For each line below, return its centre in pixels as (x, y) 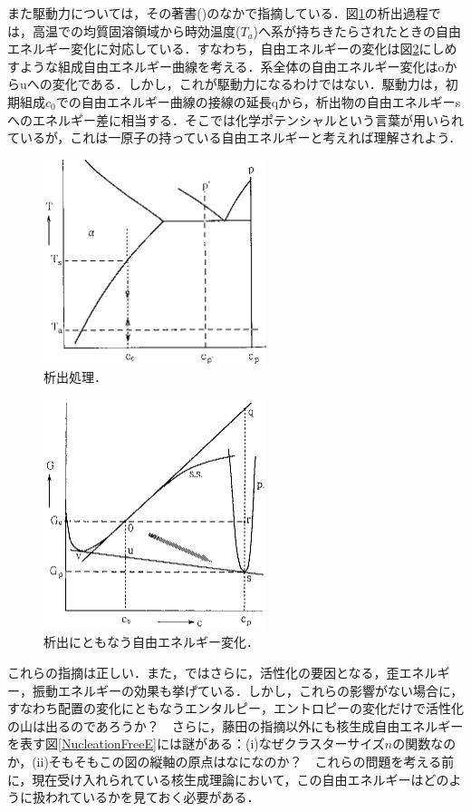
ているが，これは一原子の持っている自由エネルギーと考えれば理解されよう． (235, 137)
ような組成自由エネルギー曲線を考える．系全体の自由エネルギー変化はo (232, 66)
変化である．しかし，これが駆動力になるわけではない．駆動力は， (249, 84)
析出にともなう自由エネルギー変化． (151, 642)
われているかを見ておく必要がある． (152, 797)
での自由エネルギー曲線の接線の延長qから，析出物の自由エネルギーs (258, 101)
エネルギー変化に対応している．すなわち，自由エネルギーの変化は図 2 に (220, 49)
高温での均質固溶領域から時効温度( (136, 30)
